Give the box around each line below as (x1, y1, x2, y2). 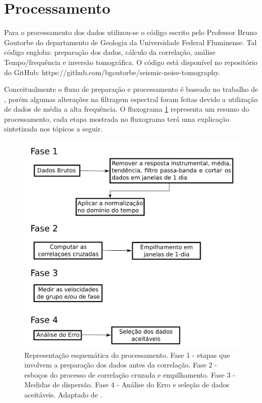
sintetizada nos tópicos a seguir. (4, 123, 103, 134)
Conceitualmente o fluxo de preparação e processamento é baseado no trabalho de (4, 84, 258, 94)
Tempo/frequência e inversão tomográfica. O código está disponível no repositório (4, 56, 257, 67)
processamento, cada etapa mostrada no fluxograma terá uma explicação (4, 113, 230, 124)
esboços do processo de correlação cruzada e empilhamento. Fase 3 (24, 369, 231, 380)
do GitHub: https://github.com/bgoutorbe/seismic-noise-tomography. (4, 66, 220, 77)
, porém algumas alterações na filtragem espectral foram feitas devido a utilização (4, 93, 258, 104)
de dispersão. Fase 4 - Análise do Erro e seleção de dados (52, 379, 230, 390)
